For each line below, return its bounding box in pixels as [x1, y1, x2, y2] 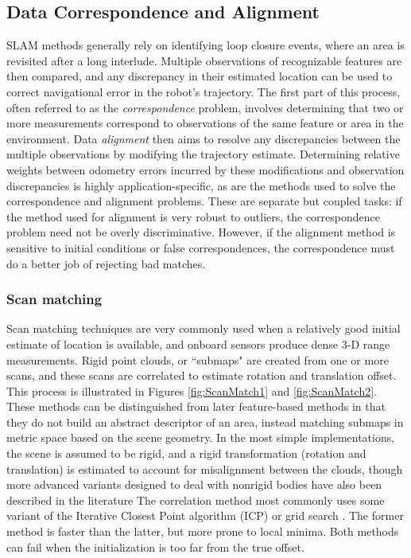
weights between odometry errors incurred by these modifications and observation [6, 161, 405, 178]
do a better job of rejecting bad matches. [6, 255, 206, 271]
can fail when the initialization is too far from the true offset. [6, 538, 304, 555]
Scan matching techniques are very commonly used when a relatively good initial [6, 320, 401, 337]
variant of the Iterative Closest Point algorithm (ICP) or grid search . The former [6, 507, 404, 524]
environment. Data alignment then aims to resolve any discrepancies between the [6, 130, 401, 146]
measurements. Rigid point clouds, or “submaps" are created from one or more [6, 351, 389, 368]
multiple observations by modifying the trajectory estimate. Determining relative [6, 146, 400, 162]
